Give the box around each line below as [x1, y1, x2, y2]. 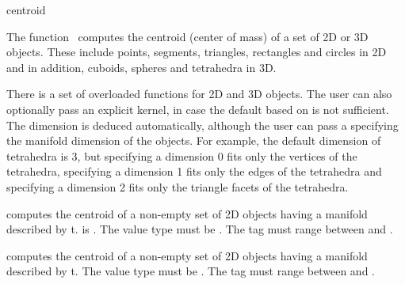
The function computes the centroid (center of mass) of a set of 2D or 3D [6, 28, 369, 44]
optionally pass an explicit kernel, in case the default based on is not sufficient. [6, 100, 389, 117]
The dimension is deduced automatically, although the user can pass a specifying [6, 116, 399, 133]
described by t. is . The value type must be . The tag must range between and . [6, 221, 393, 237]
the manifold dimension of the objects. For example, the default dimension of [6, 132, 381, 149]
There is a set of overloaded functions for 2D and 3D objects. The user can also [6, 85, 392, 102]
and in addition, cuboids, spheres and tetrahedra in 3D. [6, 59, 277, 75]
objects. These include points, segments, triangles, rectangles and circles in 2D [6, 44, 387, 60]
